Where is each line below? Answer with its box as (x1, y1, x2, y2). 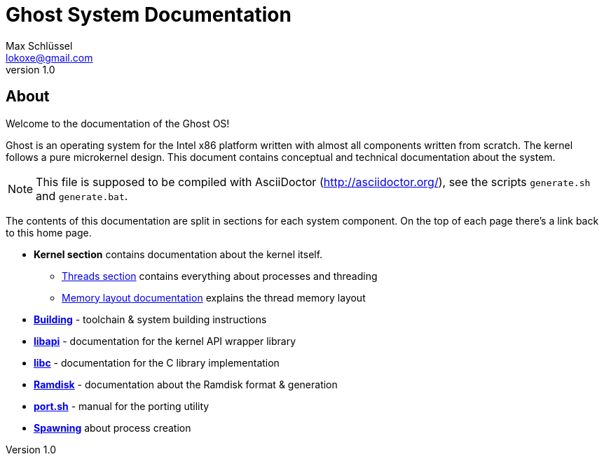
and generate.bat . (36, 188, 128, 203)
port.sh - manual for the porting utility (34, 400, 210, 412)
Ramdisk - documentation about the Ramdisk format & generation (34, 378, 338, 390)
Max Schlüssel (6, 39, 73, 52)
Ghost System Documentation (6, 3, 291, 27)
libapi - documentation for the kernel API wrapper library (34, 334, 296, 347)
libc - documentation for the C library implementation (34, 356, 280, 369)
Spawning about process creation (34, 421, 191, 434)
